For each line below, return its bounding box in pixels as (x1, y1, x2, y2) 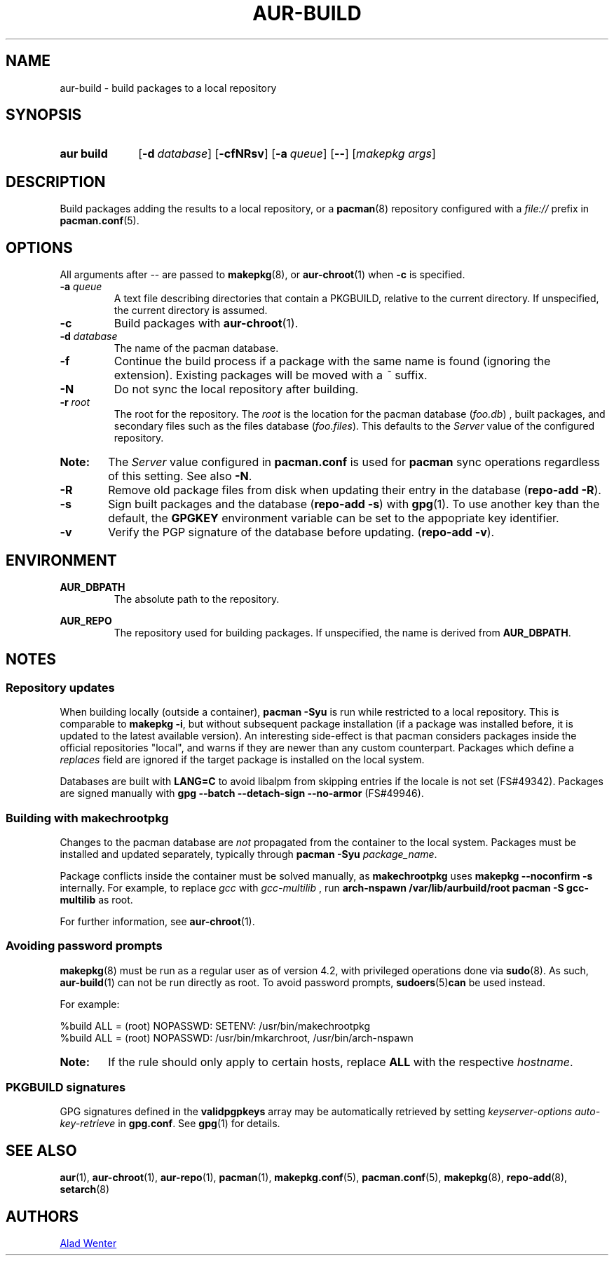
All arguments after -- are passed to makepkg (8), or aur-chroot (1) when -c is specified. (60, 268, 465, 281)
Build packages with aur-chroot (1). (114, 316, 299, 331)
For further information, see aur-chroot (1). (60, 915, 255, 927)
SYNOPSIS (6, 106, 82, 124)
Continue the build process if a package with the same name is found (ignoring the (114, 354, 551, 369)
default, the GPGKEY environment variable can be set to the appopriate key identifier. (108, 511, 559, 526)
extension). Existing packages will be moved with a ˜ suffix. (114, 368, 428, 383)
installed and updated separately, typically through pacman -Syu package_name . (60, 847, 437, 860)
